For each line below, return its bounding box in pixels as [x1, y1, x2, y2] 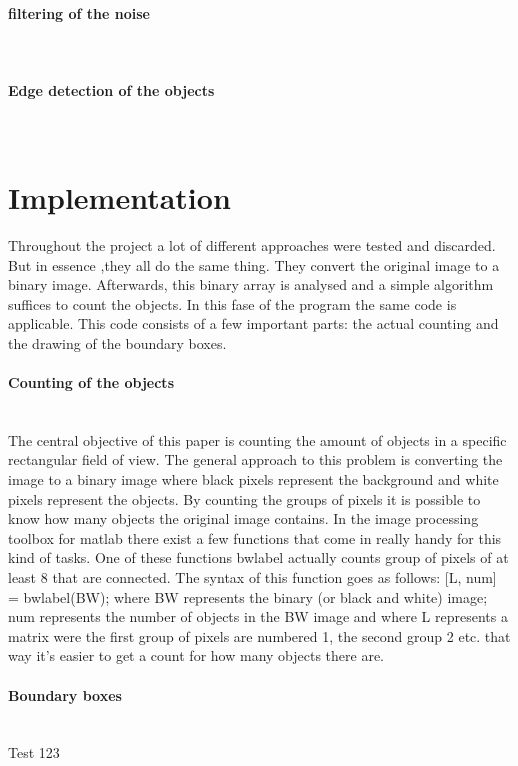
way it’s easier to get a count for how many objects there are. [8, 645, 384, 666]
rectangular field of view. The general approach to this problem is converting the [8, 449, 503, 470]
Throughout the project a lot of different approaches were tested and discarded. [8, 234, 496, 255]
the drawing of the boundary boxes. [8, 332, 227, 353]
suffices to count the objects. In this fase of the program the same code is [8, 293, 457, 314]
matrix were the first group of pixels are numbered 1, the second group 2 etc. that [8, 625, 511, 646]
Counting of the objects [8, 372, 174, 393]
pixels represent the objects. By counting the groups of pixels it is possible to [8, 488, 481, 509]
